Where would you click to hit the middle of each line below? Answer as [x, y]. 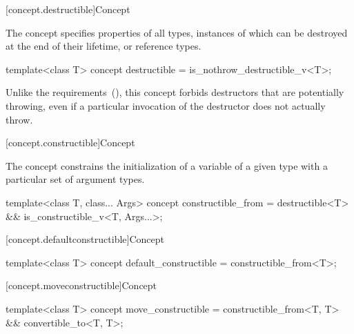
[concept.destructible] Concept [68, 9]
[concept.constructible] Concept [70, 143]
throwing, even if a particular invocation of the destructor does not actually [166, 105]
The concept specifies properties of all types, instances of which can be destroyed [177, 32]
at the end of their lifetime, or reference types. [104, 46]
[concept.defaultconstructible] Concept [85, 239]
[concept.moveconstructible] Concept [81, 285]
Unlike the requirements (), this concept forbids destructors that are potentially [175, 92]
